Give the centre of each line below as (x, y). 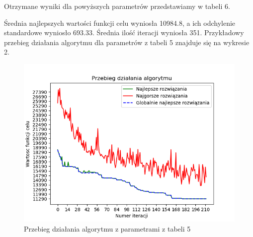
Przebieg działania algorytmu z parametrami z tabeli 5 (107, 228)
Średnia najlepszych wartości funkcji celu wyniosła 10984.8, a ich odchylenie (120, 23)
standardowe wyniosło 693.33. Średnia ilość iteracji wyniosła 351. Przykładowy (124, 32)
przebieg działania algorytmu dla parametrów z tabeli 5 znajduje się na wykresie (127, 42)
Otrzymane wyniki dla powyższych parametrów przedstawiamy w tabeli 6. (117, 6)
